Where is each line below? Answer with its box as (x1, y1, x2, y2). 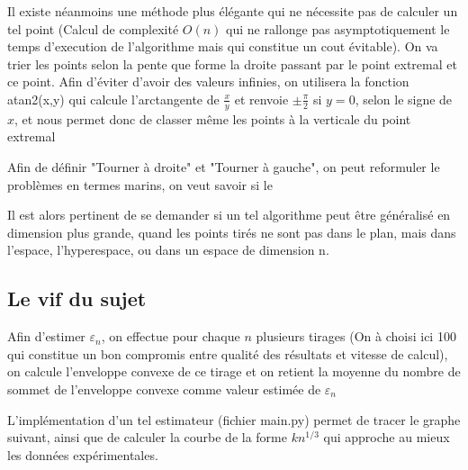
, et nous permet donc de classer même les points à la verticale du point (14, 109, 411, 128)
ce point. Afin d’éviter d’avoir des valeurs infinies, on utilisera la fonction (7, 72, 409, 91)
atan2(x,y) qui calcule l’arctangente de (7, 89, 220, 108)
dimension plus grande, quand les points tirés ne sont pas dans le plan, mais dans (7, 222, 456, 241)
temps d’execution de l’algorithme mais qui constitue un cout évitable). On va (7, 37, 438, 56)
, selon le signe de (355, 89, 453, 108)
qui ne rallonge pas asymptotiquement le (226, 19, 450, 38)
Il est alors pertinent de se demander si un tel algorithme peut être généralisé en (7, 205, 451, 224)
